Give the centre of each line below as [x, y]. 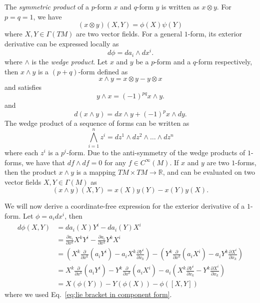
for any [115, 162]
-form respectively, [224, 61]
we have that [45, 162]
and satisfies [23, 87]
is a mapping [96, 172]
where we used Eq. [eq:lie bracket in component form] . [88, 294]
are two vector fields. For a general [129, 34]
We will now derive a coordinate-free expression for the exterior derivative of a [125, 206]
